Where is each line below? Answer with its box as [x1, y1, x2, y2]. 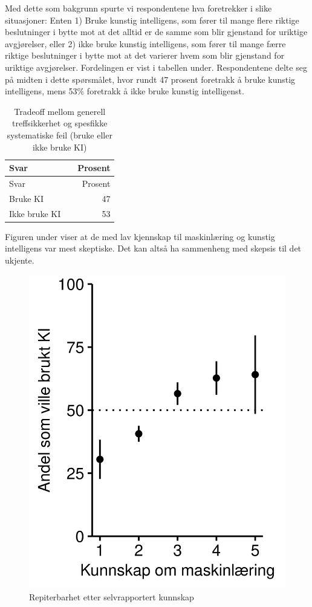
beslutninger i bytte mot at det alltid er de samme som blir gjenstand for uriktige [5, 25, 308, 38]
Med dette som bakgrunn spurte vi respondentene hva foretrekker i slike [5, 2, 272, 14]
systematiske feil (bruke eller [7, 128, 112, 141]
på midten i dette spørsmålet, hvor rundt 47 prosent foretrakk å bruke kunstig [5, 73, 296, 85]
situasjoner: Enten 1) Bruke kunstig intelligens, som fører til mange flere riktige [5, 13, 299, 26]
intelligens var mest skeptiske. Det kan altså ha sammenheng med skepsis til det [5, 242, 302, 255]
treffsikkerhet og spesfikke [12, 117, 108, 129]
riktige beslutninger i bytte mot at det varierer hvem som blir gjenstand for [5, 49, 285, 62]
